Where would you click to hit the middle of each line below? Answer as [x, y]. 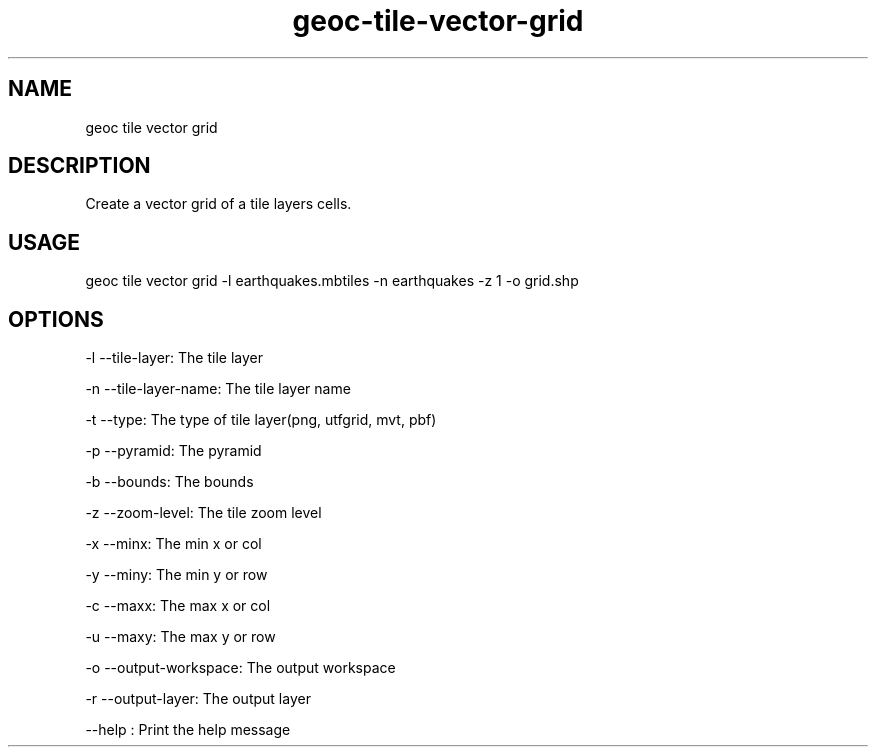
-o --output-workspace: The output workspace [240, 668]
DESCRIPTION [79, 166]
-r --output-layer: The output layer [198, 699]
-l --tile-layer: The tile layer [174, 358]
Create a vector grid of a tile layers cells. [218, 204]
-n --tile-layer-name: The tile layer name [218, 389]
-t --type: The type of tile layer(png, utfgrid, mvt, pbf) [261, 420]
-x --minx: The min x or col [173, 544]
